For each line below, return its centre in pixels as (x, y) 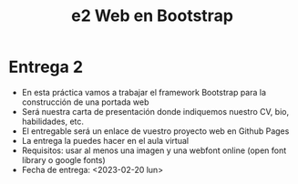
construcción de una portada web (85, 102)
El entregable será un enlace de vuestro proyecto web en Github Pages (155, 131)
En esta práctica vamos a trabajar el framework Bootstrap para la (144, 92)
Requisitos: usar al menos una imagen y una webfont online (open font (154, 150)
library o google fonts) (63, 159)
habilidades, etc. (52, 121)
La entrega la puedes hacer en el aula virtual (105, 140)
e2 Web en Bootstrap (152, 16)
